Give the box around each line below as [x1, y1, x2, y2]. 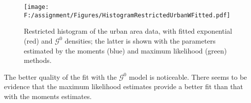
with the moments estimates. [4, 91, 92, 101]
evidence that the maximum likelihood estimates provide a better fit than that [4, 81, 243, 92]
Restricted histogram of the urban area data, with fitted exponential [24, 26, 232, 36]
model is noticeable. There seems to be [129, 71, 247, 82]
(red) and [24, 35, 53, 46]
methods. [24, 55, 52, 65]
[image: [24, 3, 49, 10]
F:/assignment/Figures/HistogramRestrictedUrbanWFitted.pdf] [24, 11, 231, 19]
